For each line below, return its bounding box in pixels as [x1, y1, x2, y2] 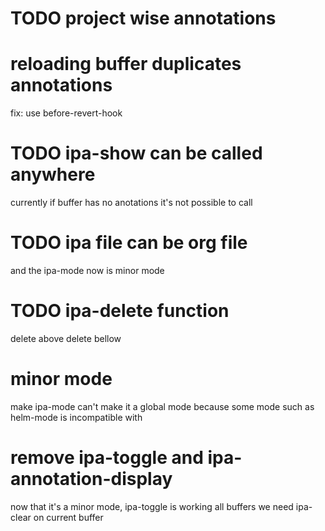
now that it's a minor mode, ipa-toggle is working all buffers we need [10, 500, 294, 512]
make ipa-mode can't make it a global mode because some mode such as [10, 400, 315, 412]
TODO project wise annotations [10, 7, 277, 30]
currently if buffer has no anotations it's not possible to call [10, 197, 253, 209]
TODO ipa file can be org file [10, 232, 248, 254]
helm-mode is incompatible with [10, 411, 143, 423]
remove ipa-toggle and [10, 447, 204, 469]
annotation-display [10, 468, 173, 491]
